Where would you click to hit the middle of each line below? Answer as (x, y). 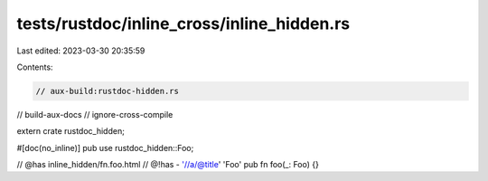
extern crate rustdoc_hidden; (71, 131)
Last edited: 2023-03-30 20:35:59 (81, 51)
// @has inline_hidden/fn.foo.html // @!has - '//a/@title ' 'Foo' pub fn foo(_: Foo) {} (168, 165)
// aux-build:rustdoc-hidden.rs (108, 91)
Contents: (35, 67)
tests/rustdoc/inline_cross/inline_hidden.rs (183, 24)
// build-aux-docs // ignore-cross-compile (95, 114)
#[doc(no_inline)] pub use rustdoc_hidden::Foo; (105, 148)
